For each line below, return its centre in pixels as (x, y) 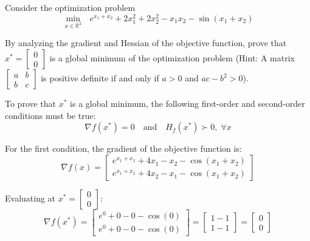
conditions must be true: (50, 115)
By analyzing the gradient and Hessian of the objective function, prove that (146, 43)
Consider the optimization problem (70, 7)
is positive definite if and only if (100, 78)
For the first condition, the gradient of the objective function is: (123, 148)
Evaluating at (30, 198)
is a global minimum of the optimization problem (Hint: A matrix (172, 58)
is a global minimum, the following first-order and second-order (188, 104)
